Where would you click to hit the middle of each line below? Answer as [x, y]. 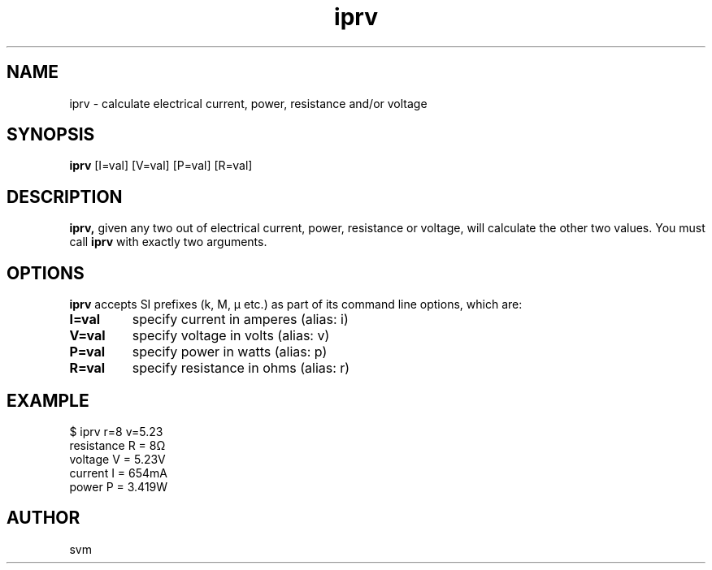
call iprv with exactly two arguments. [168, 242]
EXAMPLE [48, 400]
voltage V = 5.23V [117, 459]
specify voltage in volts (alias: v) [231, 336]
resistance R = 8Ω [117, 445]
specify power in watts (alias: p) [230, 352]
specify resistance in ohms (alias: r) [241, 368]
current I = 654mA [118, 473]
